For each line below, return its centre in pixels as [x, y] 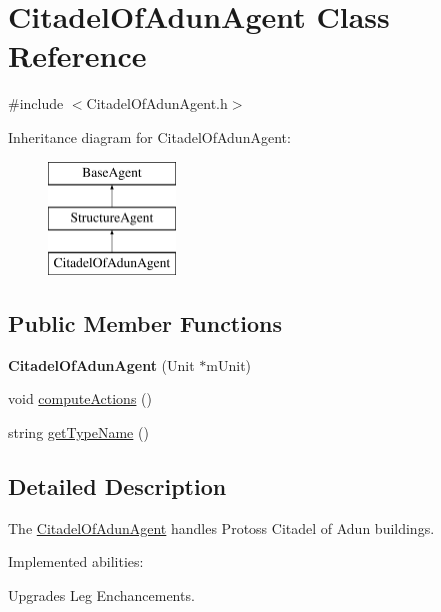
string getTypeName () [78, 431]
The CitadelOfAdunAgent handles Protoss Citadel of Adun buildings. [221, 527]
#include [36, 103]
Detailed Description [117, 485]
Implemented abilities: [76, 561]
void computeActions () [80, 398]
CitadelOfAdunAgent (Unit [101, 364]
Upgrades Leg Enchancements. [101, 594]
